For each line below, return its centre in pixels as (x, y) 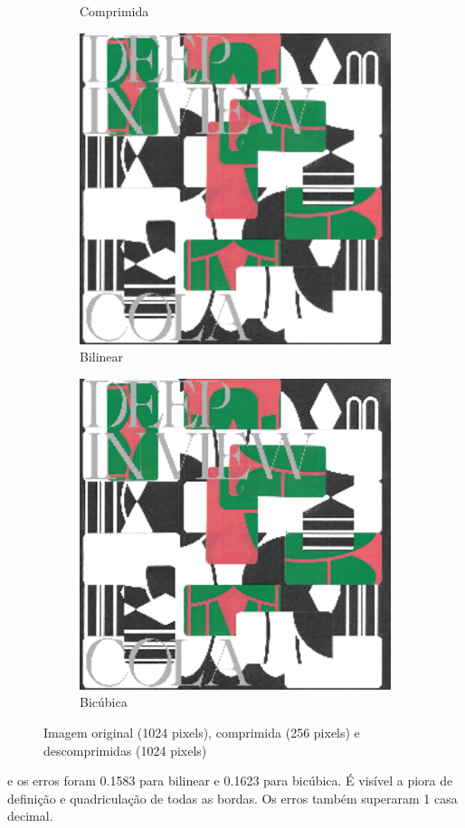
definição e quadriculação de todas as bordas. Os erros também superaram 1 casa (232, 798)
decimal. (30, 816)
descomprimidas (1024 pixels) (125, 750)
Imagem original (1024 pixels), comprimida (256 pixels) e (202, 732)
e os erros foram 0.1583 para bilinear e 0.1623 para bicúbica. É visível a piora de (230, 781)
